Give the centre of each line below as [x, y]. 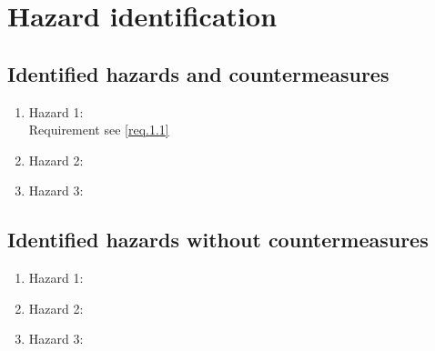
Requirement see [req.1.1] [99, 130]
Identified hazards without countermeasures [218, 240]
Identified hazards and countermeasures [198, 73]
